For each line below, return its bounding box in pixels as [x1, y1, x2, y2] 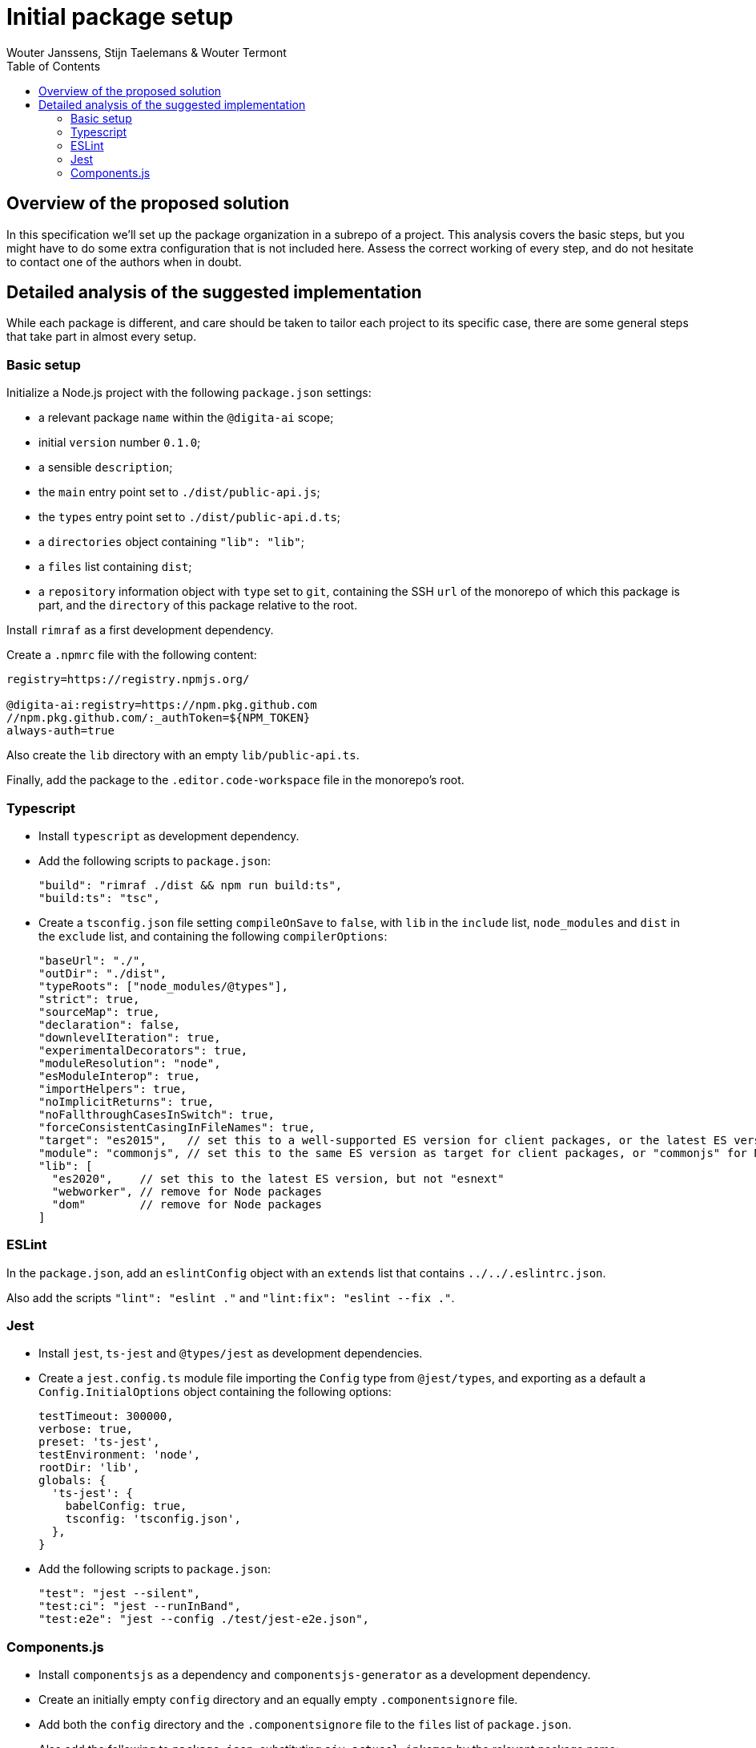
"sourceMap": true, [38, 1005, 160, 1018]
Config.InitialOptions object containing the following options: [38, 1385, 392, 1399]
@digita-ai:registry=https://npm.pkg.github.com [6, 698, 317, 712]
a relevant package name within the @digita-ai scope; [38, 411, 334, 425]
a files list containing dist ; [38, 560, 192, 574]
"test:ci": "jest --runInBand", [38, 1600, 241, 1613]
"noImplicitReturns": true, [38, 1095, 215, 1108]
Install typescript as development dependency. [38, 828, 300, 843]
